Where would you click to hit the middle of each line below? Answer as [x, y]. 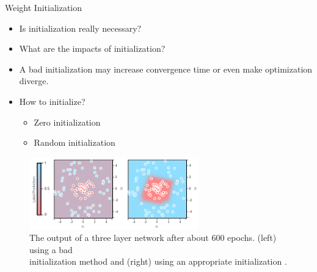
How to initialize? [52, 101]
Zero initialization [67, 122]
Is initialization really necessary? [80, 28]
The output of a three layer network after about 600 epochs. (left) [153, 238]
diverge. [34, 81]
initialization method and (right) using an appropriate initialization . [158, 261]
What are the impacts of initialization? [92, 48]
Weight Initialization [44, 7]
